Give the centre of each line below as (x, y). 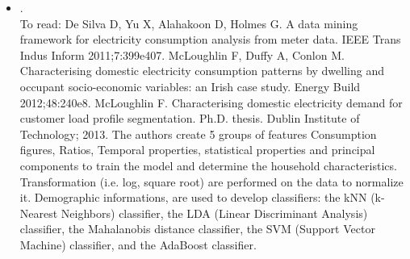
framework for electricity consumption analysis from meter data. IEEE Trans (210, 39)
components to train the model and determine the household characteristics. (208, 165)
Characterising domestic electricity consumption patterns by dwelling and (202, 71)
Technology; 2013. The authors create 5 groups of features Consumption (198, 134)
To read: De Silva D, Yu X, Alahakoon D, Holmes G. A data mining (189, 23)
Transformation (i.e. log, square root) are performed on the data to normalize (211, 181)
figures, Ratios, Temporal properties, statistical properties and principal (197, 150)
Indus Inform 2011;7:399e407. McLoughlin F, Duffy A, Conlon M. (182, 54)
